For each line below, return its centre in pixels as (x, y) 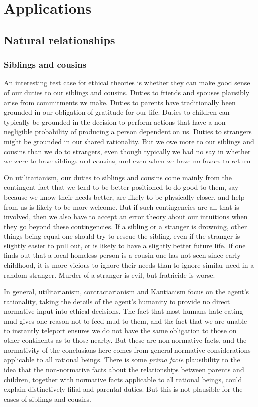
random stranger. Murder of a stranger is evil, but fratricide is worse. (110, 275)
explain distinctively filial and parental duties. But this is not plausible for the (123, 389)
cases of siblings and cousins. (48, 398)
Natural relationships (60, 40)
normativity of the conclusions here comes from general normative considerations (127, 350)
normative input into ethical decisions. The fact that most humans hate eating (124, 311)
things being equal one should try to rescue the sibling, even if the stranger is (122, 236)
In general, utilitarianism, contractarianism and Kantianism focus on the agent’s (127, 291)
